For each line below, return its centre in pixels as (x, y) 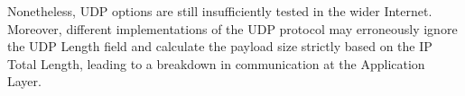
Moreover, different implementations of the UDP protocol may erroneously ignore (232, 28)
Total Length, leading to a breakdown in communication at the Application (216, 63)
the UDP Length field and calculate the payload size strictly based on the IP (220, 46)
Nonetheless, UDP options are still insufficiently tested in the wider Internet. (220, 11)
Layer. (24, 81)
